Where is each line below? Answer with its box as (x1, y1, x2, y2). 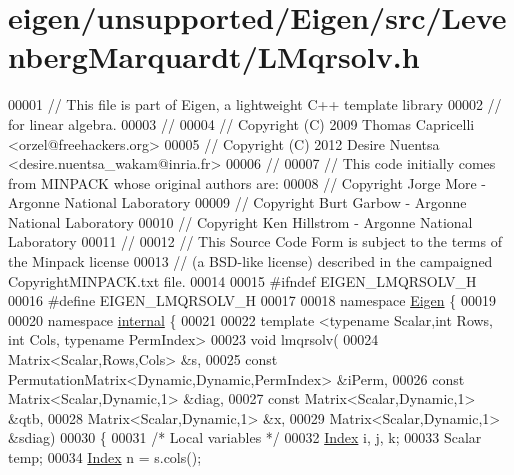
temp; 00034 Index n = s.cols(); (8, 447, 202, 467)
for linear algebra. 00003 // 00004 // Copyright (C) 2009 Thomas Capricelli (8, 113, 475, 134)
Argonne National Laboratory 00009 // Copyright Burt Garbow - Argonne (8, 192, 467, 213)
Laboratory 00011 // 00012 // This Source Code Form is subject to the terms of (8, 231, 502, 252)
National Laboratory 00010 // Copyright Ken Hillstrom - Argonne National (8, 211, 473, 232)
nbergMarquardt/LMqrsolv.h (8, 36, 420, 77)
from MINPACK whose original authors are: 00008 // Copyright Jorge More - (8, 172, 487, 193)
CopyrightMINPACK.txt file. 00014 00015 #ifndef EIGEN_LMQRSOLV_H (8, 270, 477, 291)
